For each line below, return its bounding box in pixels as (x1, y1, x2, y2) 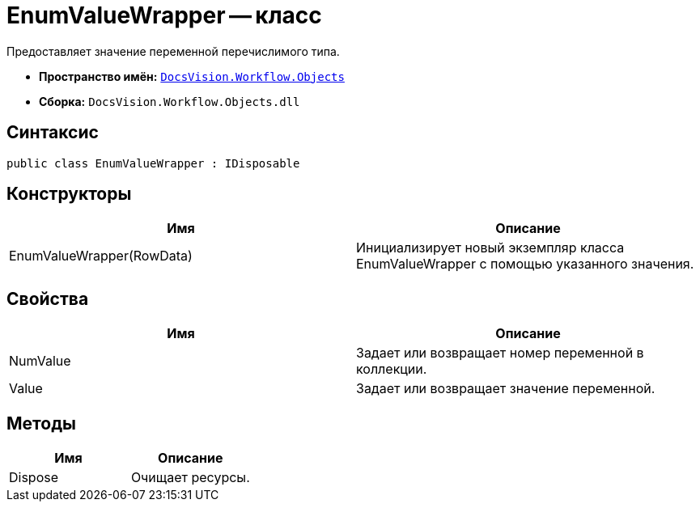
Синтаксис (6, 122, 99, 143)
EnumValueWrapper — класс (6, 2, 322, 29)
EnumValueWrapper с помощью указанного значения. (356, 256, 694, 273)
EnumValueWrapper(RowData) (9, 248, 193, 265)
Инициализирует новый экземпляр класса (356, 239, 625, 256)
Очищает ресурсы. (130, 469, 250, 486)
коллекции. (356, 361, 427, 378)
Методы (6, 413, 76, 434)
